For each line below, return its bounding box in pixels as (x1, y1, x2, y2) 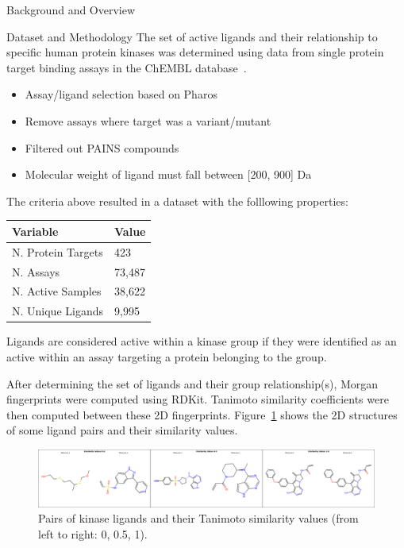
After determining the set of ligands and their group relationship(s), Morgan (6, 375, 379, 392)
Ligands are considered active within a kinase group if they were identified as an (6, 333, 397, 349)
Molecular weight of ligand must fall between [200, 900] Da (25, 166, 312, 183)
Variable (12, 222, 59, 239)
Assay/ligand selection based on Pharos (25, 86, 217, 102)
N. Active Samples (12, 283, 102, 299)
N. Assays (12, 263, 60, 280)
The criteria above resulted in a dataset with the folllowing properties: (6, 192, 348, 209)
